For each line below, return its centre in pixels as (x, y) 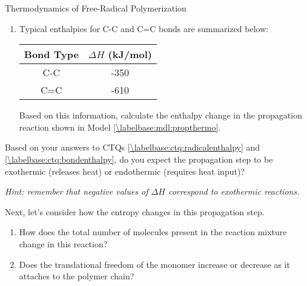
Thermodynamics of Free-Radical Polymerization (96, 8)
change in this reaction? (63, 243)
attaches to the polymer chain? (77, 276)
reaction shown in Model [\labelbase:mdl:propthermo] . (120, 127)
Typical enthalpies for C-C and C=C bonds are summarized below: (144, 28)
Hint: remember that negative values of (77, 191)
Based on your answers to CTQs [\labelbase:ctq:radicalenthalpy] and (133, 147)
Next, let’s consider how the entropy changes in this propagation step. (135, 211)
